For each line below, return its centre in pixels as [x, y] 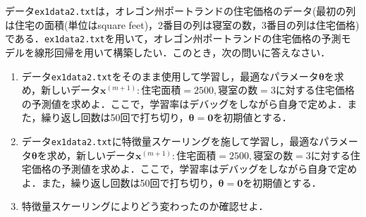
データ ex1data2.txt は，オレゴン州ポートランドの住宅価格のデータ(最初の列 [181, 11]
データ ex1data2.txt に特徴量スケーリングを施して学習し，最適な [170, 141]
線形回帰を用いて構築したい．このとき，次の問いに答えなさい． [182, 52]
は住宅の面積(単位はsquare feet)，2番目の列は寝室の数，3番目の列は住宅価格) [182, 24]
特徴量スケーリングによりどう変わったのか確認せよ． [145, 206]
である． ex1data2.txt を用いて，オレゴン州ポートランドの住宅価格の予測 [173, 38]
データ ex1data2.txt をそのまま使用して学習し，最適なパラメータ [170, 76]
